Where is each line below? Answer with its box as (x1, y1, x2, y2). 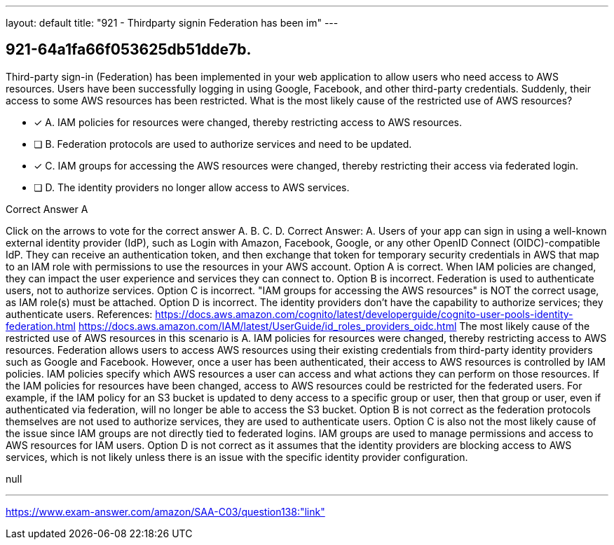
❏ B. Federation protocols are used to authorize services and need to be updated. (34, 137, 412, 150)
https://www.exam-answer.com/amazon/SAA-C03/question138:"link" (6, 505, 325, 518)
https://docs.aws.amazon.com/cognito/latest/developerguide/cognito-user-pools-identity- (155, 308, 573, 320)
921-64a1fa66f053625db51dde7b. (6, 41, 252, 59)
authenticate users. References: (6, 308, 153, 320)
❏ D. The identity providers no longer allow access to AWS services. (34, 181, 350, 193)
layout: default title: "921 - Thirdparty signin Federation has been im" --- (6, 17, 339, 29)
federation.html (6, 319, 76, 332)
